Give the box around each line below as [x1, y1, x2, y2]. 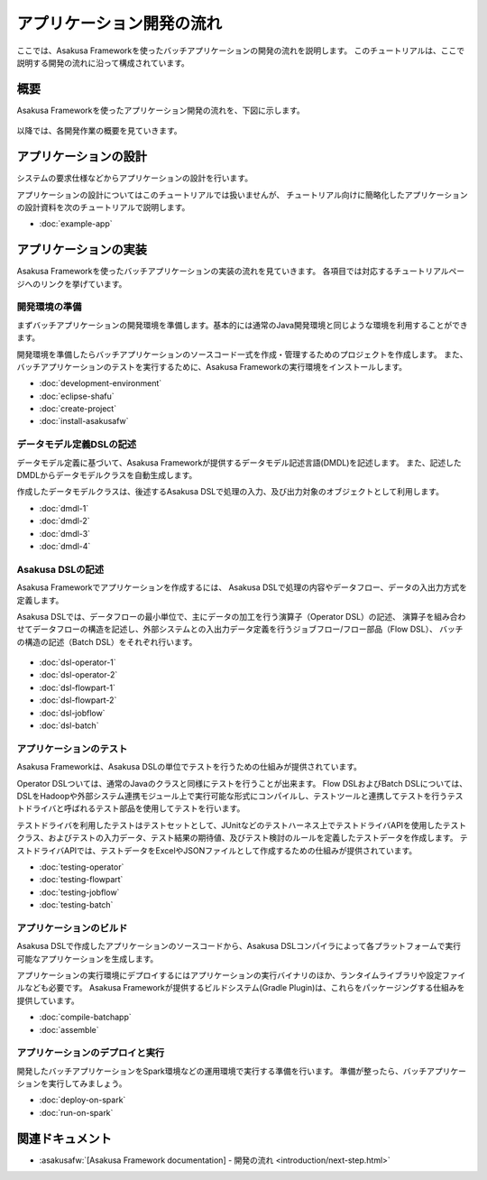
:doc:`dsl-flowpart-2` [39, 695, 117, 705]
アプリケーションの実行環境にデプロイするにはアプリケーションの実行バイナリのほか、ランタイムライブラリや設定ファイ [16, 970, 466, 981]
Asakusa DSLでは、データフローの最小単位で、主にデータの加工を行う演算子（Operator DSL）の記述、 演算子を [16, 611, 435, 622]
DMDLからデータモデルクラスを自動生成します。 [16, 470, 198, 481]
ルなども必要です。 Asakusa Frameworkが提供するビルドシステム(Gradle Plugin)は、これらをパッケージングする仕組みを [16, 982, 465, 993]
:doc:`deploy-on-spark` [39, 1094, 126, 1105]
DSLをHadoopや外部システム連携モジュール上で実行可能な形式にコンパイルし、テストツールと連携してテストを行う [16, 790, 448, 801]
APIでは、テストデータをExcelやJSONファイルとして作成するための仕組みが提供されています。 [63, 844, 418, 856]
